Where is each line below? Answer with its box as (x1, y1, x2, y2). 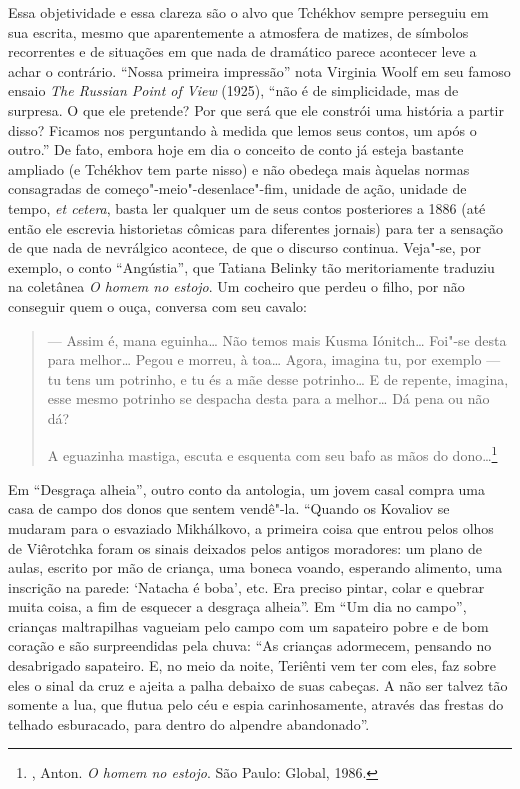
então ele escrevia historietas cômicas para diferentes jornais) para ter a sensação (8, 217, 504, 238)
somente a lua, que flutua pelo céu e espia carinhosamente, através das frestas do (8, 694, 504, 715)
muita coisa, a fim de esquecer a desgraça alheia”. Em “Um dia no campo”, (8, 596, 467, 617)
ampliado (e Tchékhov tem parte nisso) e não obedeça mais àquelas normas (8, 158, 470, 179)
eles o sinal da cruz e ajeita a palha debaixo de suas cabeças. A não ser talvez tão (8, 674, 508, 695)
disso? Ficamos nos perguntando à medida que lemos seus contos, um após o (8, 119, 477, 140)
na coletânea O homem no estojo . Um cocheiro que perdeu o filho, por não (8, 276, 465, 297)
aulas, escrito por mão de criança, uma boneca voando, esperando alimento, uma (8, 557, 503, 578)
